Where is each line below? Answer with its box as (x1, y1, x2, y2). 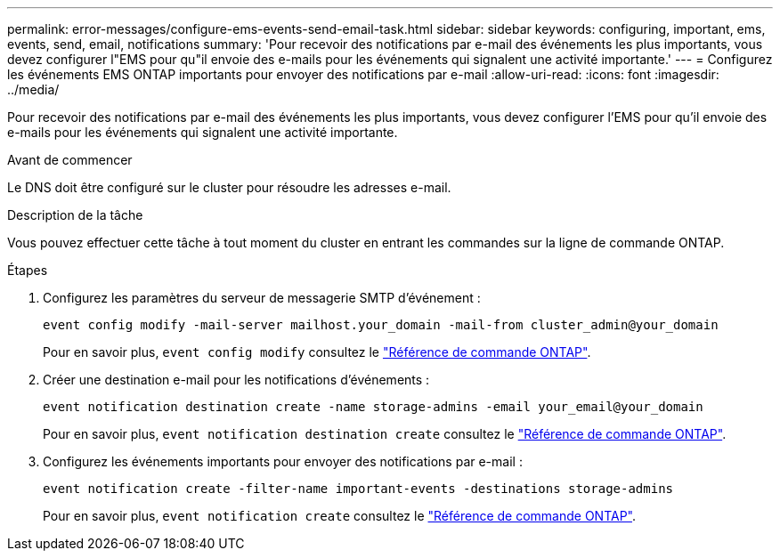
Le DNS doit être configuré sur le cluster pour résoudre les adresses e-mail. (7, 180, 451, 195)
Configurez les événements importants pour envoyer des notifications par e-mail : (43, 454, 523, 469)
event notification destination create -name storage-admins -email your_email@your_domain (43, 400, 703, 414)
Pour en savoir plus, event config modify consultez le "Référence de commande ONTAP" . (43, 344, 591, 360)
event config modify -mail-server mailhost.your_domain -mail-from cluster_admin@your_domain (43, 318, 719, 332)
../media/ (7, 82, 60, 97)
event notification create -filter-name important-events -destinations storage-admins (43, 481, 674, 496)
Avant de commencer (7, 152, 133, 167)
